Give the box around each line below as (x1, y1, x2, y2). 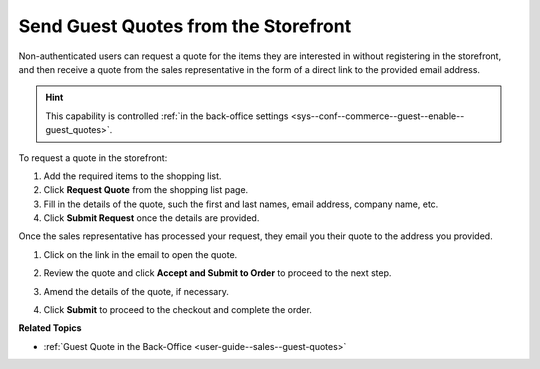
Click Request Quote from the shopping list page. (43, 184, 249, 196)
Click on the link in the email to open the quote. (43, 248, 238, 260)
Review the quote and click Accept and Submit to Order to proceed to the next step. (43, 267, 392, 279)
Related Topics (18, 322, 82, 334)
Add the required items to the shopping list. (43, 170, 222, 182)
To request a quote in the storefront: (18, 151, 168, 164)
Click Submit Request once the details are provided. (43, 212, 260, 224)
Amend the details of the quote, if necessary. (43, 285, 229, 297)
